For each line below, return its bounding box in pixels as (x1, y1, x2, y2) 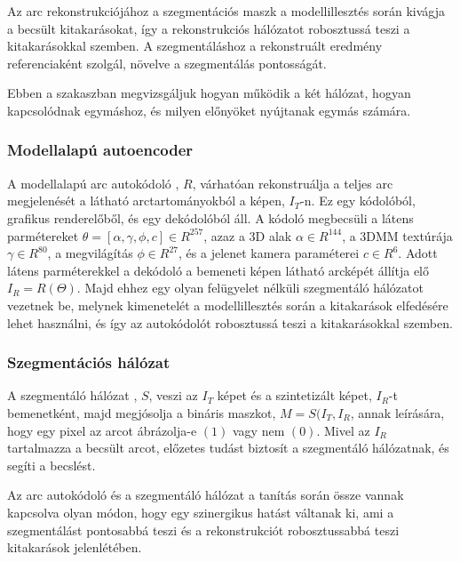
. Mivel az (316, 421, 370, 439)
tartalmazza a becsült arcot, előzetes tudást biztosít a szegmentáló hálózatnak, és (7, 438, 449, 457)
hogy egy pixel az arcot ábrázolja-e (7, 421, 197, 439)
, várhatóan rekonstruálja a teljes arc (192, 173, 393, 192)
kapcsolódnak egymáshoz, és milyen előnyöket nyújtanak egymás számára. (7, 100, 411, 119)
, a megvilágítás (47, 244, 133, 262)
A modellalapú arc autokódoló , (7, 173, 179, 192)
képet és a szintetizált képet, (217, 386, 372, 405)
